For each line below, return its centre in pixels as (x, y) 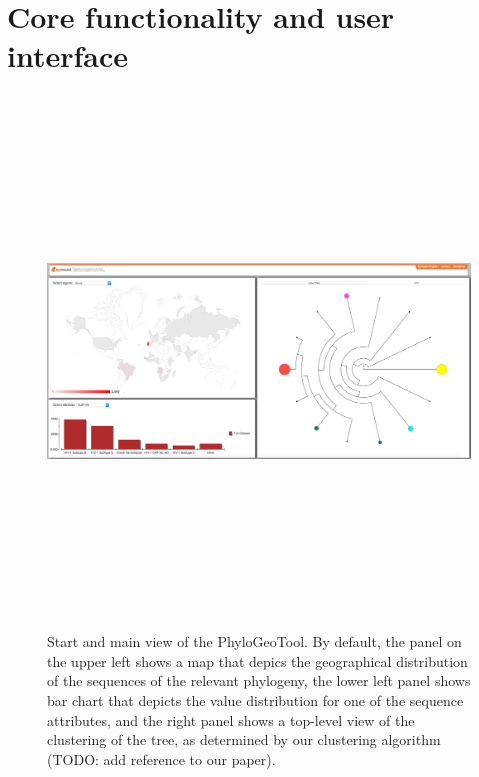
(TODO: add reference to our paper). (161, 758)
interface (68, 55)
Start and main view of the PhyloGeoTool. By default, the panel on (254, 641)
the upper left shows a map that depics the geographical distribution (257, 660)
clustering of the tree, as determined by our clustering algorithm (244, 739)
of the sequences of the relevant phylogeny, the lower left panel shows (259, 680)
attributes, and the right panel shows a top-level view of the (231, 719)
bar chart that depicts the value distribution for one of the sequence (255, 700)
